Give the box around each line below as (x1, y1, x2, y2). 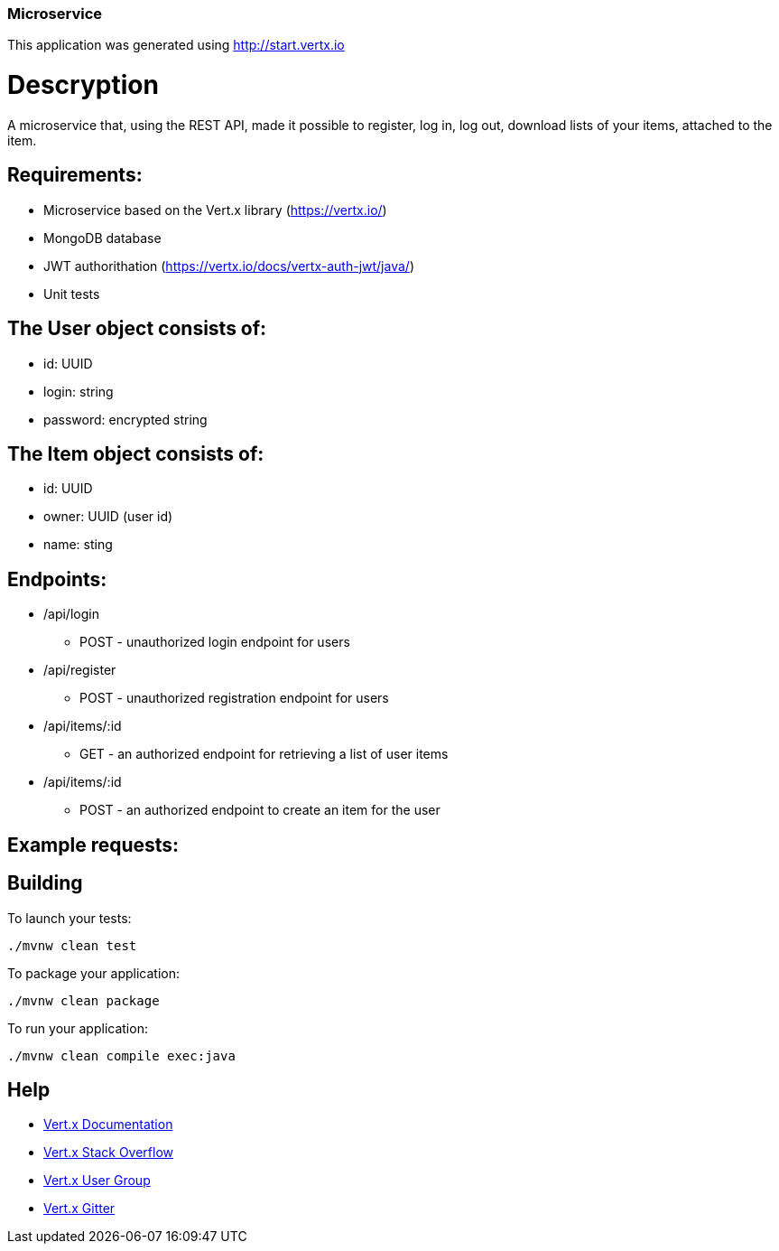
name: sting (43, 537, 113, 553)
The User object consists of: (7, 317, 267, 341)
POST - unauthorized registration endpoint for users (79, 690, 389, 706)
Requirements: (7, 163, 143, 187)
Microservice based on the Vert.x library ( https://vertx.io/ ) (43, 201, 387, 218)
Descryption (7, 70, 159, 101)
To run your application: (7, 1020, 148, 1036)
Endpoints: (7, 567, 107, 591)
